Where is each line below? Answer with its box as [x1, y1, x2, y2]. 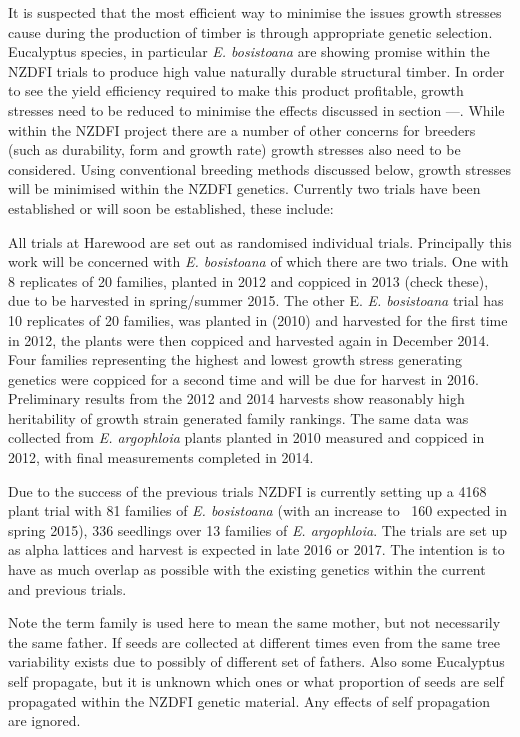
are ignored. [8, 710, 81, 731]
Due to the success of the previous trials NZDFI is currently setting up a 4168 [8, 480, 487, 501]
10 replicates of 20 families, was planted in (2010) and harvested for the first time [8, 309, 508, 330]
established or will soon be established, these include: [8, 197, 334, 218]
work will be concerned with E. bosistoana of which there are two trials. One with [8, 251, 509, 272]
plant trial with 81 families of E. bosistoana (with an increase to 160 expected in [8, 500, 507, 521]
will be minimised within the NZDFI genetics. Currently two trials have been [8, 178, 481, 199]
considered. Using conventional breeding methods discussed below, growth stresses [8, 158, 511, 179]
